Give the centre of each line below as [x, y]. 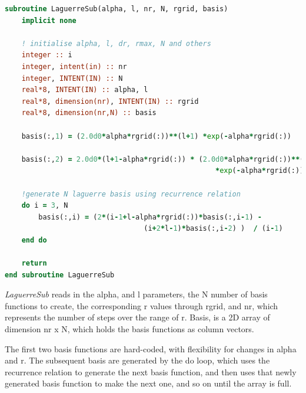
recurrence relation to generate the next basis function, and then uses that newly [151, 371]
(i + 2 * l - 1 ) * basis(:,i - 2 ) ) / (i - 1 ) [213, 229]
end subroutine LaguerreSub [60, 275]
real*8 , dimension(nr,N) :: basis [89, 113]
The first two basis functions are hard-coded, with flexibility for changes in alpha [151, 348]
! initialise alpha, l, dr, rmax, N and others [116, 43]
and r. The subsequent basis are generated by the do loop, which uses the [137, 360]
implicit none [49, 20]
